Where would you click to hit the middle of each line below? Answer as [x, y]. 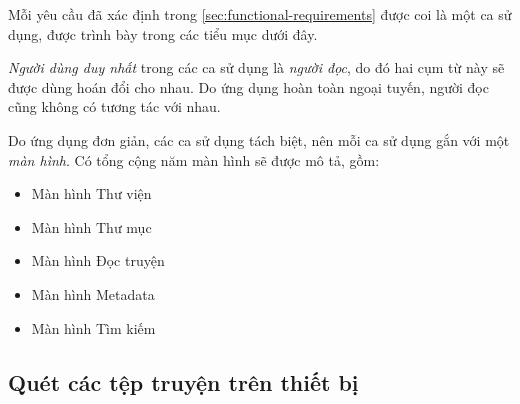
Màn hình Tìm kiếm [93, 327]
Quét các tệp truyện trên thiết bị [183, 381]
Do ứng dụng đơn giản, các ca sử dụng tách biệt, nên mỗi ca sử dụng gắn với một [259, 139]
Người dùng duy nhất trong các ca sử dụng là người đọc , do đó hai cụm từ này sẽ [256, 67]
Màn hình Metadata [93, 293]
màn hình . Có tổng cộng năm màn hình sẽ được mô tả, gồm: [194, 159]
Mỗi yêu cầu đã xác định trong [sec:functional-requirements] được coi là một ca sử [260, 14]
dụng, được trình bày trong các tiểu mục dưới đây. [163, 33]
